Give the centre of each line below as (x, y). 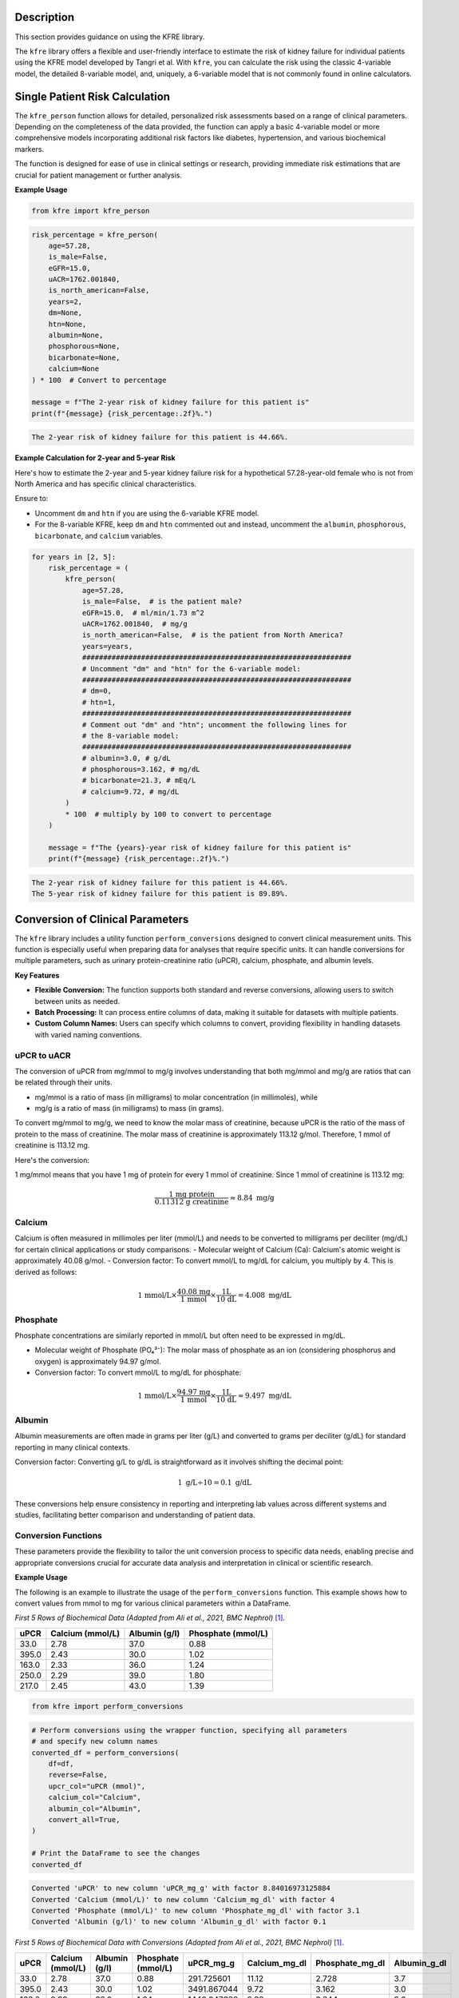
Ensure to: (32, 499)
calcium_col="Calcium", (95, 1797)
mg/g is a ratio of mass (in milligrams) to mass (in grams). (129, 1108)
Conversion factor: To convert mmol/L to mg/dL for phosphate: (138, 1373)
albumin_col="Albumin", (95, 1809)
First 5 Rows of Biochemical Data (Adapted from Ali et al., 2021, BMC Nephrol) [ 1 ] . (150, 1618)
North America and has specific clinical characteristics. (106, 484)
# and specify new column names (95, 1741)
